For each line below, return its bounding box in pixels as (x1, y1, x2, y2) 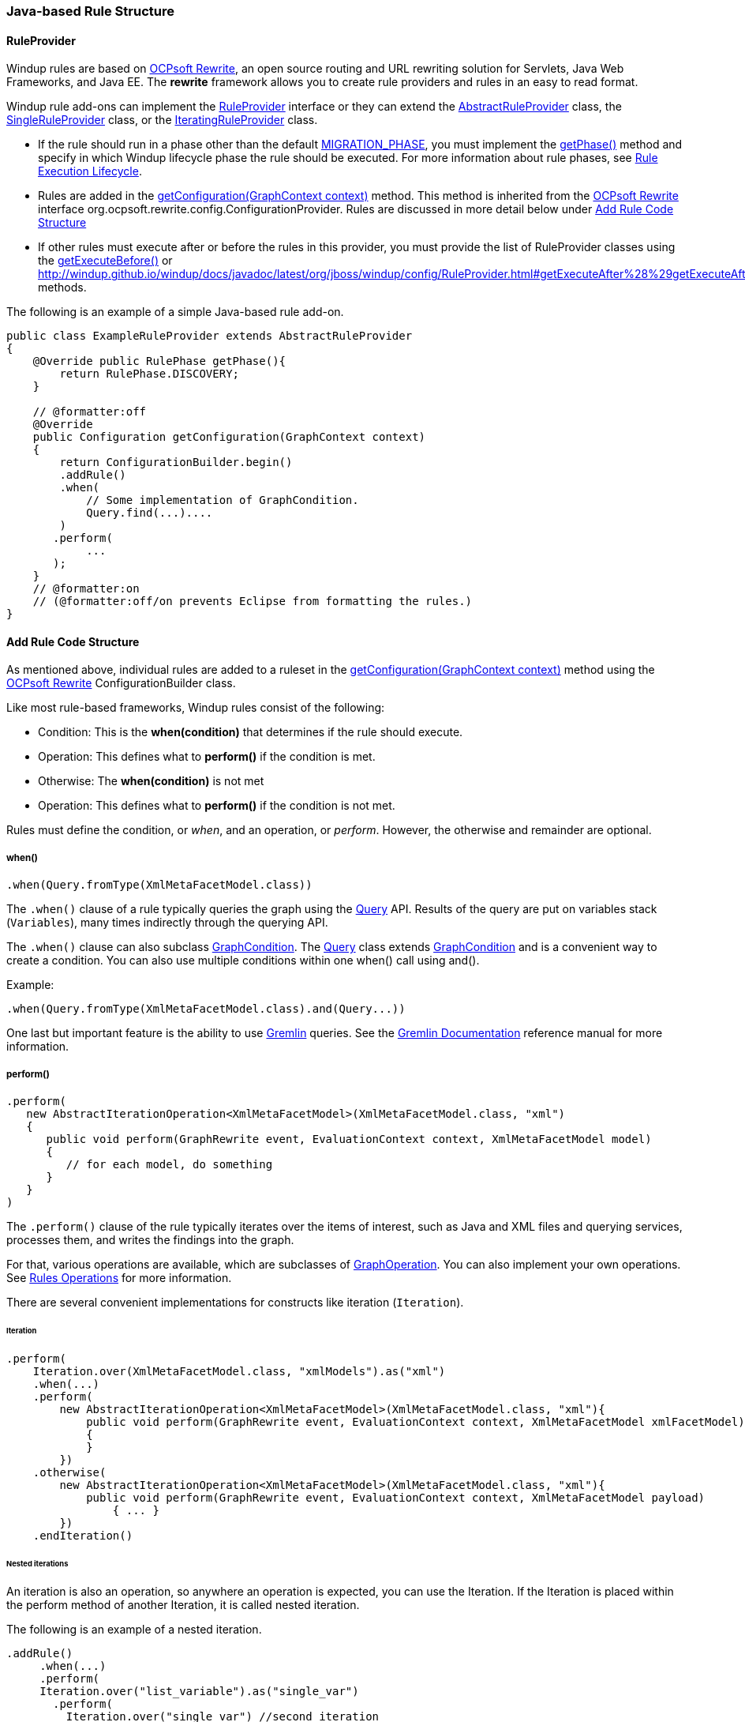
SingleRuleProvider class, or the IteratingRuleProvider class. (6, 113, 318, 127)
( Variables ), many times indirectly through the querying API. (6, 916, 328, 930)
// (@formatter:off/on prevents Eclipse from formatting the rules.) (32, 595, 473, 608)
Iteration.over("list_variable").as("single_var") (39, 1685, 359, 1698)
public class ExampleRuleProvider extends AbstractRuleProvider (6, 329, 413, 343)
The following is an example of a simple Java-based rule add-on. (6, 305, 344, 319)
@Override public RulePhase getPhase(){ (32, 355, 286, 368)
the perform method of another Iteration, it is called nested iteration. (6, 1598, 360, 1612)
